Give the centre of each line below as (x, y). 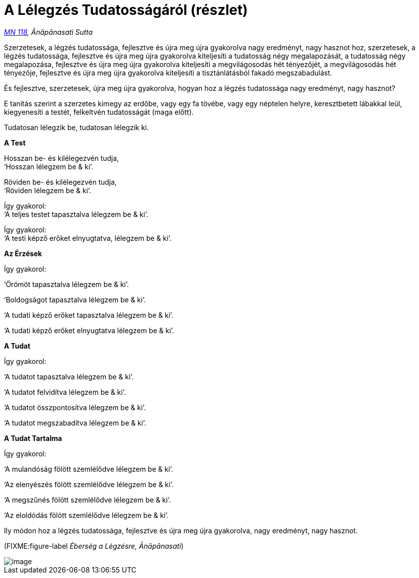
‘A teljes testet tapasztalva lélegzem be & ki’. (76, 214)
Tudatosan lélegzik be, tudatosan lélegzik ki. (77, 127)
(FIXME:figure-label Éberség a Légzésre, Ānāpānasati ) (94, 546)
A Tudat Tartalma (33, 438)
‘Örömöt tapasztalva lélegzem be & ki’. (67, 284)
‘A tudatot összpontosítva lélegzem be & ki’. (75, 407)
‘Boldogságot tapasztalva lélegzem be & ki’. (75, 299)
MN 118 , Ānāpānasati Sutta (48, 32)
